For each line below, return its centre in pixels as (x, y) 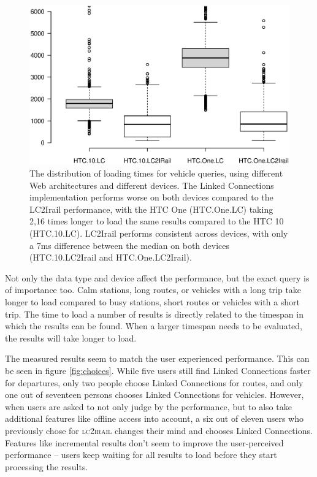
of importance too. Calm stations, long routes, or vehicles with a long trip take (153, 290)
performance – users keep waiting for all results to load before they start (141, 455)
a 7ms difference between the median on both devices (130, 245)
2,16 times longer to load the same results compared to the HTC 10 (157, 221)
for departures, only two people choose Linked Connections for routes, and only (154, 382)
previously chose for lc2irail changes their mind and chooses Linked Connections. (159, 430)
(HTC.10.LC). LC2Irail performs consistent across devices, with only (159, 233)
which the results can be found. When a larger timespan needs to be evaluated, (154, 326)
